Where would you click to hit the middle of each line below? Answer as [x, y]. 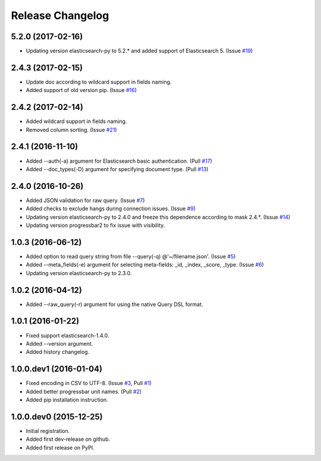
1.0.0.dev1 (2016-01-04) [57, 369]
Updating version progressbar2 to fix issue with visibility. [95, 225]
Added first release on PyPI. [60, 447]
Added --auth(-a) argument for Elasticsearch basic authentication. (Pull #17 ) [119, 161]
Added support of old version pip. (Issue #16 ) [81, 90]
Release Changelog [60, 15]
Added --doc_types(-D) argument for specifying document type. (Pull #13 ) [117, 169]
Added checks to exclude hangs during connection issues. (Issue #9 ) [111, 209]
